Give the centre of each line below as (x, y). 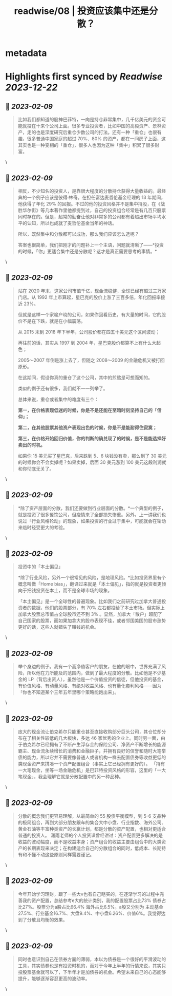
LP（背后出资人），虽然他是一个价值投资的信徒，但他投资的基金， (97, 680)
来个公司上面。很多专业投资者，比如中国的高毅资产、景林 (101, 126)
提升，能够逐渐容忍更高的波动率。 (54, 978)
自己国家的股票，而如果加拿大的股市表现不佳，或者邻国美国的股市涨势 (92, 621)
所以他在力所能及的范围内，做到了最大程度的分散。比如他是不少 (94, 673)
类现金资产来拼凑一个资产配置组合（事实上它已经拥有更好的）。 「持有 (91, 764)
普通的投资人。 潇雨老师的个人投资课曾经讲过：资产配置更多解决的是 (90, 835)
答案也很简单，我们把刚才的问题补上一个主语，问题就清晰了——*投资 (91, 245)
